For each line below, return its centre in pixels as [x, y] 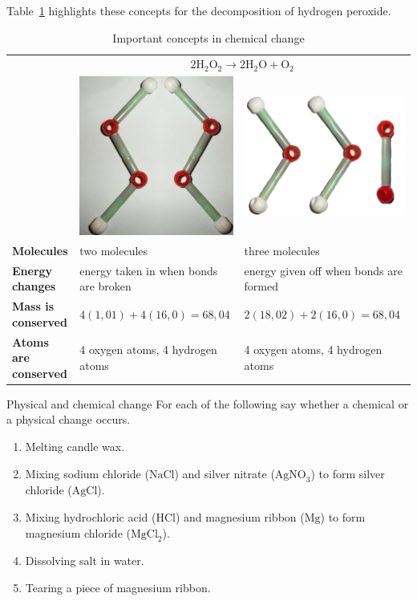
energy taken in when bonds [149, 270]
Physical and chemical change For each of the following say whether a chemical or [208, 403]
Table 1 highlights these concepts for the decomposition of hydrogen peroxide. [199, 10]
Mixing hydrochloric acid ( [91, 517]
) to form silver [348, 473]
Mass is [33, 306]
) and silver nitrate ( [225, 473]
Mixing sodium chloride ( [87, 473]
